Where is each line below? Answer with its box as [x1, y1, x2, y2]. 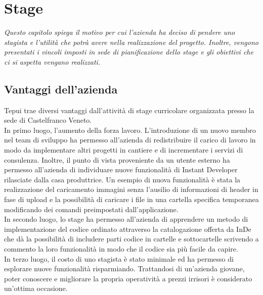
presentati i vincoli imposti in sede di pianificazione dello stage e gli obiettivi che [4, 46, 253, 57]
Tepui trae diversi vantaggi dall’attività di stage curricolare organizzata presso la [4, 105, 254, 115]
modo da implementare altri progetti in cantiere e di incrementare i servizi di [4, 144, 243, 155]
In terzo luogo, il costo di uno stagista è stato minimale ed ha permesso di [4, 253, 234, 264]
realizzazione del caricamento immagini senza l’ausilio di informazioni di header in [4, 184, 258, 194]
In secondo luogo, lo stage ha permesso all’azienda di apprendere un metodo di [4, 214, 248, 224]
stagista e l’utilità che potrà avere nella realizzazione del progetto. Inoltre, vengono [4, 36, 258, 47]
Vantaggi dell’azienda [4, 81, 118, 96]
